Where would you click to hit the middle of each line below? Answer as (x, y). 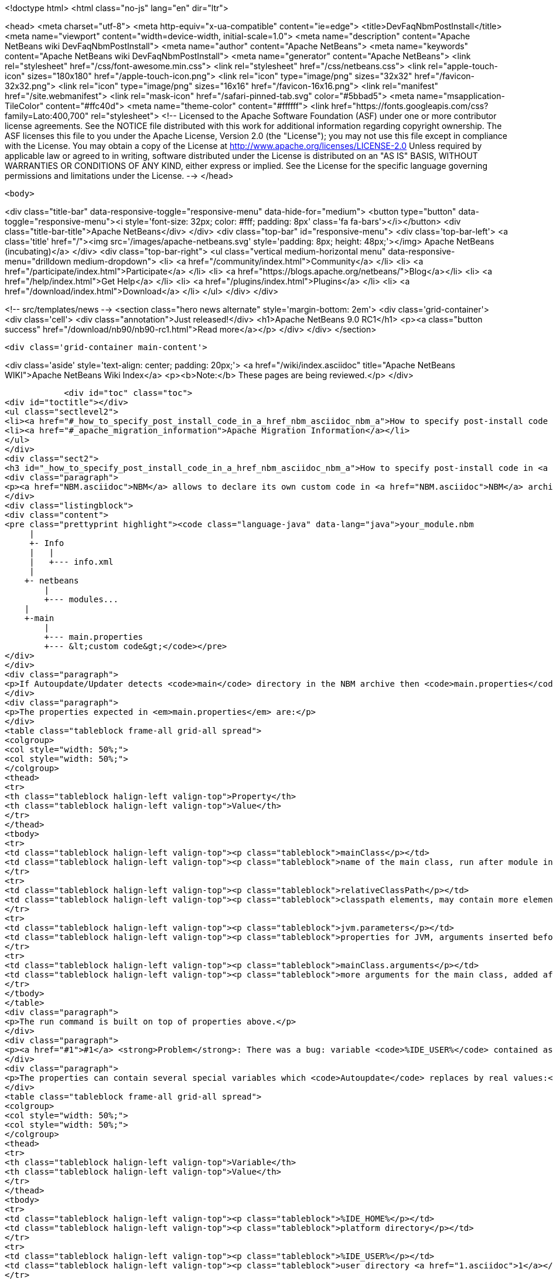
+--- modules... (81, 599)
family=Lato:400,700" (47, 116)
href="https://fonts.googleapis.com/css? (410, 106)
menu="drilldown (38, 261)
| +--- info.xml (71, 562)
